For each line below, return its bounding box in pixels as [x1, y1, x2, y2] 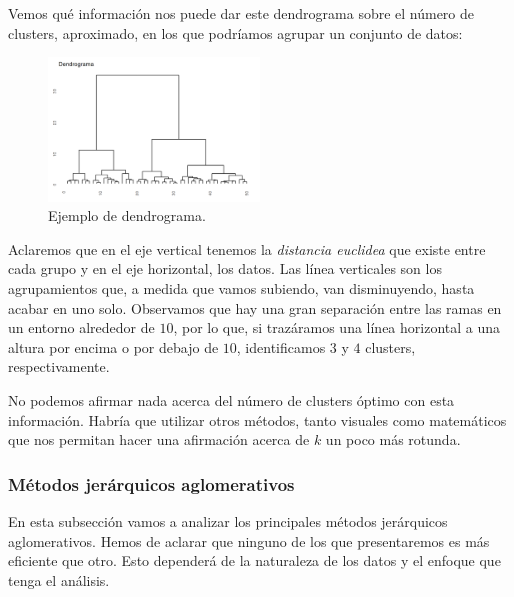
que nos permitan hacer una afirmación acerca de [8, 429, 310, 450]
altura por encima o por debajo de [8, 336, 219, 357]
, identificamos [236, 336, 326, 357]
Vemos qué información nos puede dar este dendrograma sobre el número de [8, 3, 475, 23]
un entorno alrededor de [8, 317, 155, 338]
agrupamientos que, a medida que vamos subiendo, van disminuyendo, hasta [8, 278, 475, 299]
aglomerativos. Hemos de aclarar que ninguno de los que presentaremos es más [8, 530, 490, 551]
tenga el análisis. [8, 569, 110, 590]
